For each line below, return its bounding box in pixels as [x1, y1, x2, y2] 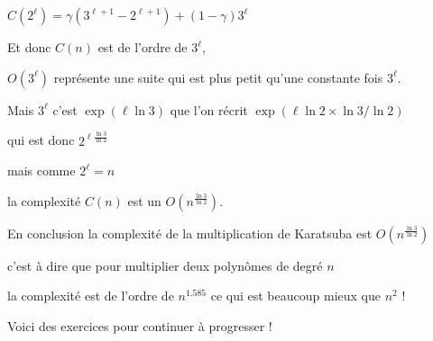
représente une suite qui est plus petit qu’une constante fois [53, 67, 383, 86]
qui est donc [7, 130, 75, 149]
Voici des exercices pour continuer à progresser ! [7, 316, 272, 335]
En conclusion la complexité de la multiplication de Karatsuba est [7, 223, 373, 242]
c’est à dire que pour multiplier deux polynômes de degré [7, 256, 323, 274]
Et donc [7, 38, 51, 56]
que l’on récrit [170, 100, 248, 119]
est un [127, 191, 161, 210]
